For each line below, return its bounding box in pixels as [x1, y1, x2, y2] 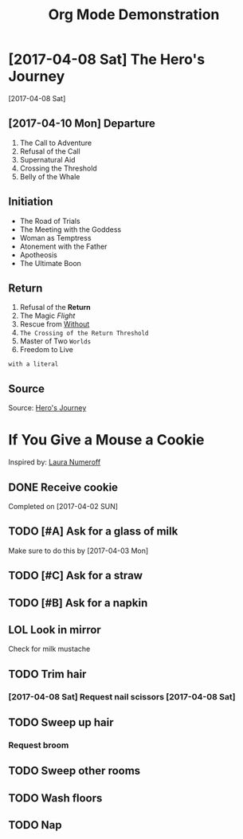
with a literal [8, 360, 59, 368]
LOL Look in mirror [8, 623, 101, 637]
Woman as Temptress [19, 233, 92, 242]
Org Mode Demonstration [48, 6, 220, 24]
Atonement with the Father [19, 241, 108, 251]
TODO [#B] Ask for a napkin [8, 596, 148, 610]
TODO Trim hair [8, 667, 87, 680]
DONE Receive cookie [8, 480, 118, 494]
